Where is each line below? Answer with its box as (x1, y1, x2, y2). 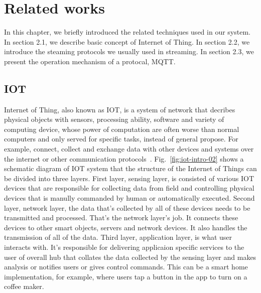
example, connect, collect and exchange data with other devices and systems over (4, 143, 254, 154)
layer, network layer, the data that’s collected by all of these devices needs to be (4, 202, 250, 213)
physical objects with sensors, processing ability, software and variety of (4, 114, 224, 124)
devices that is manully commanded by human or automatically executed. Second (4, 193, 255, 203)
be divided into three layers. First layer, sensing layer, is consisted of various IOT (4, 173, 254, 183)
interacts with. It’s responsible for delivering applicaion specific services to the (4, 242, 244, 252)
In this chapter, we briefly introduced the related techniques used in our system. (4, 27, 250, 37)
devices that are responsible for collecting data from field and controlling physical (4, 183, 254, 193)
